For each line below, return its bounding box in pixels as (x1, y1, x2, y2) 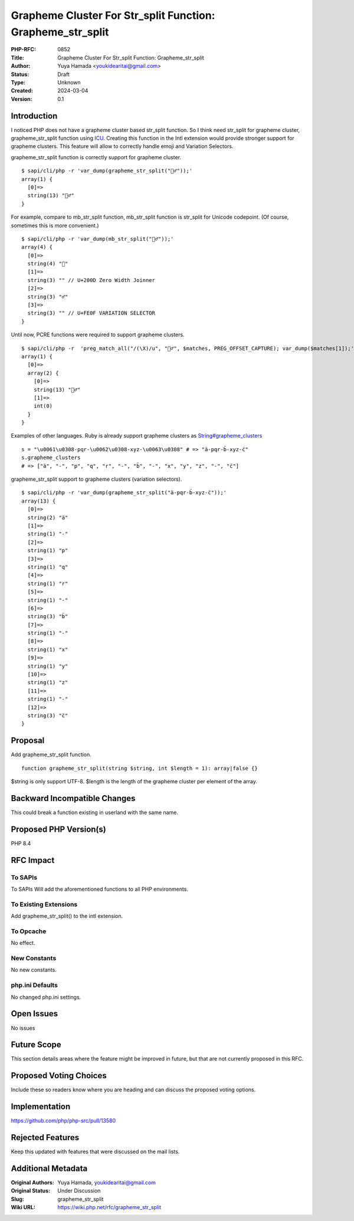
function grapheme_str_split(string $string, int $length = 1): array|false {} (21, 764, 258, 772)
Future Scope (11, 1040, 61, 1050)
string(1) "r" (27, 580, 68, 587)
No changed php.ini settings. (11, 993, 81, 1000)
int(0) (33, 403, 53, 409)
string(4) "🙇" (27, 260, 68, 267)
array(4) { (21, 244, 53, 251)
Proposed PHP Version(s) (11, 824, 106, 834)
